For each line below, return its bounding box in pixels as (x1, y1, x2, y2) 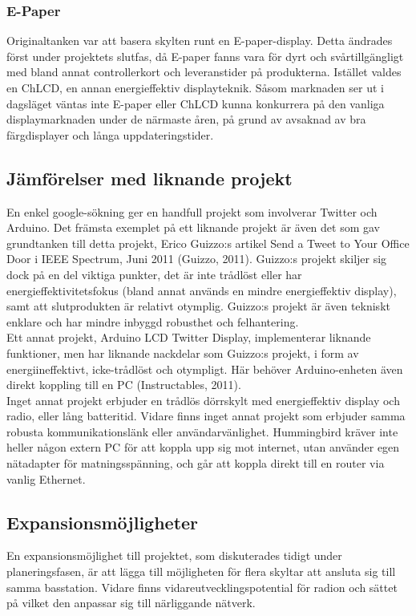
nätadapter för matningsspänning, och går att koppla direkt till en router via (6, 455, 385, 472)
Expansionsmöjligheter (6, 509, 199, 534)
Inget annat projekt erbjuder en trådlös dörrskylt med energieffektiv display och (6, 391, 400, 408)
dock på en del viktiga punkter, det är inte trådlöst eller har (6, 265, 302, 282)
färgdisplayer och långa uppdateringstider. (6, 126, 214, 143)
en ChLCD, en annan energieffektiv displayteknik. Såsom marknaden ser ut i (6, 79, 384, 95)
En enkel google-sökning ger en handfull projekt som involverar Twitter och (6, 203, 378, 220)
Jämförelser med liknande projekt (6, 165, 293, 190)
